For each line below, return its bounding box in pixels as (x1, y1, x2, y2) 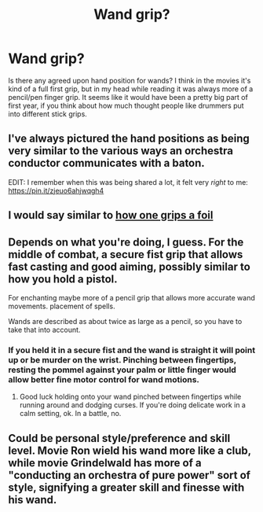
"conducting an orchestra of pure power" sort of (8, 468, 251, 481)
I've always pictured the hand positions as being (8, 132, 250, 145)
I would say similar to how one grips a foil (8, 208, 214, 222)
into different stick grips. (8, 109, 88, 119)
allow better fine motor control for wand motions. (8, 374, 200, 385)
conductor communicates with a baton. (8, 157, 206, 170)
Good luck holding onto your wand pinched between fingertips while (19, 392, 242, 402)
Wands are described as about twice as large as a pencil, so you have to (8, 316, 243, 326)
